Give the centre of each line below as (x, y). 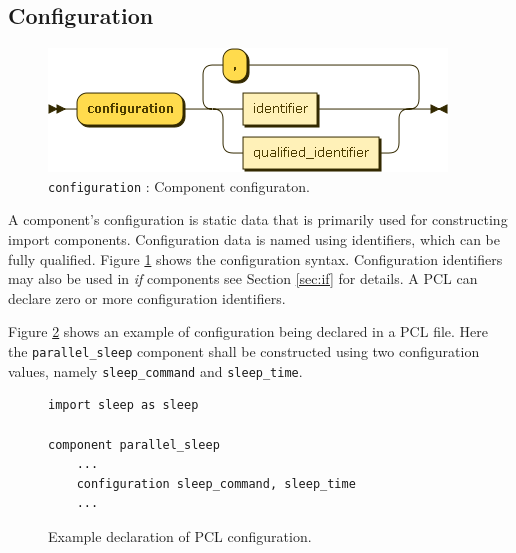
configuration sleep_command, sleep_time (216, 483)
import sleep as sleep (123, 405)
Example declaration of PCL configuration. (180, 535)
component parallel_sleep (134, 444)
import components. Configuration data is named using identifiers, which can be (254, 239)
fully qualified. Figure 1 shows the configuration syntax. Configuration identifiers (255, 258)
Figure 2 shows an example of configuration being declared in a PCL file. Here (248, 331)
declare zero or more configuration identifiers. (147, 297)
